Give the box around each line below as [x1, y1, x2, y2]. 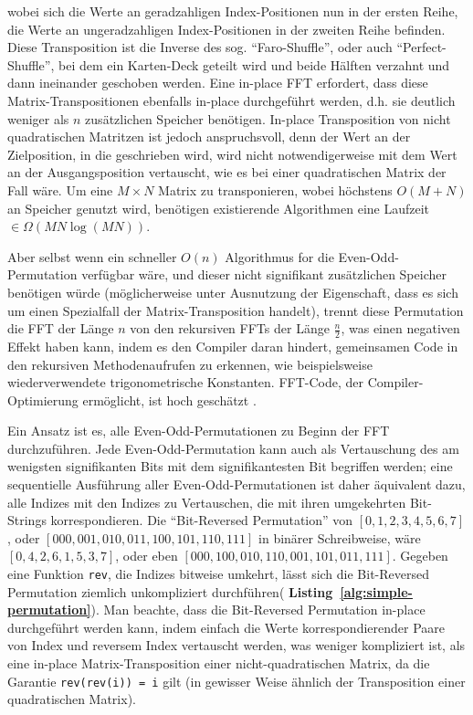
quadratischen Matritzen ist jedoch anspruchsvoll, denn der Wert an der [7, 127, 411, 146]
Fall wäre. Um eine [7, 180, 113, 199]
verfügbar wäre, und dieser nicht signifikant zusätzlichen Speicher [81, 265, 447, 284]
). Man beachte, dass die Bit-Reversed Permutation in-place [90, 600, 426, 619]
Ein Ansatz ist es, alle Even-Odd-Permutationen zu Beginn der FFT [7, 421, 390, 440]
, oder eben [115, 546, 178, 565]
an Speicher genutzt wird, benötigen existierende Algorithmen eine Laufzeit [7, 198, 430, 217]
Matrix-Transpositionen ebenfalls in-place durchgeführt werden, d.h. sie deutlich [7, 90, 456, 110]
